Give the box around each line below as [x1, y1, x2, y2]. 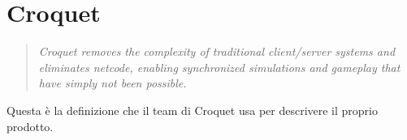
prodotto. [6, 117, 54, 134]
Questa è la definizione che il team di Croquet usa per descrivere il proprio [6, 101, 379, 118]
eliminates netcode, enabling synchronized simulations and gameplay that [38, 58, 401, 75]
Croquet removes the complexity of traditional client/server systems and [38, 43, 396, 60]
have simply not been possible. [38, 74, 187, 91]
